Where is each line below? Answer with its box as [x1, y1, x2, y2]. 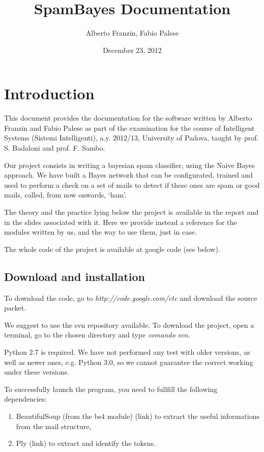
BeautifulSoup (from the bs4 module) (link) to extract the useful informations [16, 410, 259, 421]
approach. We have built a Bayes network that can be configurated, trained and [4, 169, 253, 180]
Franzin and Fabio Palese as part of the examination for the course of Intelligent [4, 122, 255, 133]
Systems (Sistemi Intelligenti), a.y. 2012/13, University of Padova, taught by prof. [4, 132, 259, 143]
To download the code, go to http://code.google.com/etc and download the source [4, 292, 257, 303]
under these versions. [4, 366, 69, 377]
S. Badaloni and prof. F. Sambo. [4, 143, 105, 153]
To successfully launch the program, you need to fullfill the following [4, 383, 218, 394]
